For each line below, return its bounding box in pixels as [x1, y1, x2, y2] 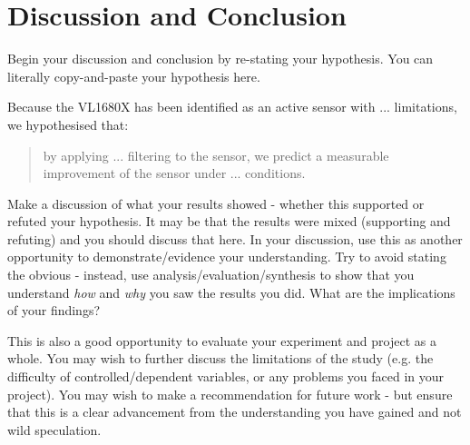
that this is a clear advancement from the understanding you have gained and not [7, 402, 462, 421]
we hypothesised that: [7, 114, 129, 133]
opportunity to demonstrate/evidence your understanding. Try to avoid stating [7, 247, 446, 266]
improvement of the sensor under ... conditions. [43, 163, 306, 183]
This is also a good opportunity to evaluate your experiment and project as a [7, 331, 436, 350]
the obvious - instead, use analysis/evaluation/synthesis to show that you [7, 265, 415, 284]
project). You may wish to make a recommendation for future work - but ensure [7, 384, 453, 403]
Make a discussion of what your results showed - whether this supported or [7, 193, 425, 213]
